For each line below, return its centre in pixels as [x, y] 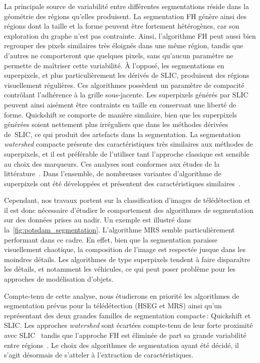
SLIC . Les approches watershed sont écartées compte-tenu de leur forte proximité [128, 325]
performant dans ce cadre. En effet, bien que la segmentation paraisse [111, 239]
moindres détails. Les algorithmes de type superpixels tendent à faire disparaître [127, 259]
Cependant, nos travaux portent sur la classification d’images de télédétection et [127, 200]
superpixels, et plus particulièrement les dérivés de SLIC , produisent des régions [127, 75]
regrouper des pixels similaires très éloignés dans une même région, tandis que [124, 45]
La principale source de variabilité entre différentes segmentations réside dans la [126, 6]
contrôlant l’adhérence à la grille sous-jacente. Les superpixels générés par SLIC [126, 95]
